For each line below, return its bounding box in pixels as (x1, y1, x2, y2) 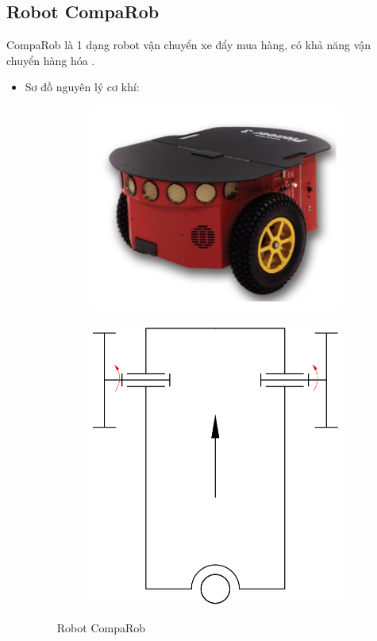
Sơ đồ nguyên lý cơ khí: (25, 79, 140, 95)
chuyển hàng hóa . (6, 52, 95, 68)
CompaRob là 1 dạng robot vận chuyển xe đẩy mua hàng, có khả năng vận (6, 36, 371, 53)
